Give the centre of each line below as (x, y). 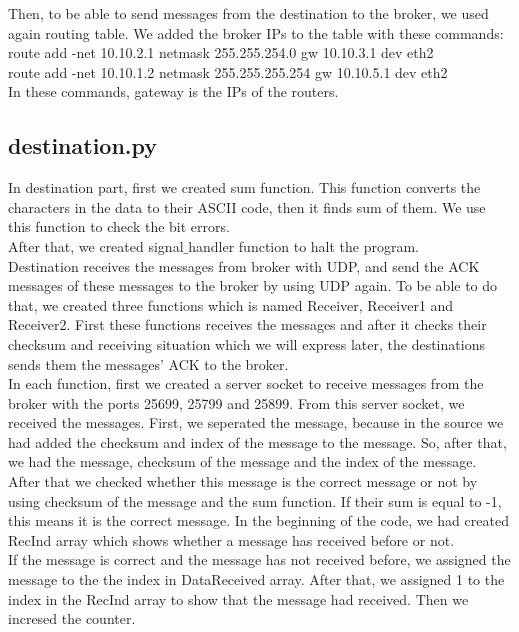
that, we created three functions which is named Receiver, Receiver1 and (231, 304)
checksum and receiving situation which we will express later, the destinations (246, 343)
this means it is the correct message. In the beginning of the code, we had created (258, 520)
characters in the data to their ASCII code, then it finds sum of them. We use (247, 206)
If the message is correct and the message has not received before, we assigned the (259, 559)
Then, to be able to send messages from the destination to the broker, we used (248, 13)
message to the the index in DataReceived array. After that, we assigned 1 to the (256, 579)
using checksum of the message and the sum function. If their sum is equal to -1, (255, 500)
